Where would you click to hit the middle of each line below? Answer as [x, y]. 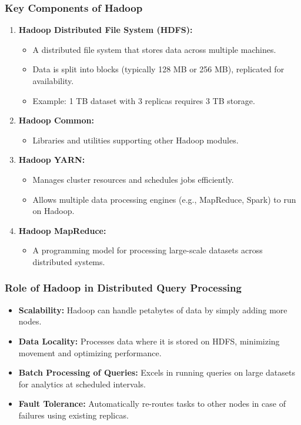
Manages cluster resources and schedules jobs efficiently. [133, 179]
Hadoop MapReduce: [62, 230]
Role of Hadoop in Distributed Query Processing [123, 288]
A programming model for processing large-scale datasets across [148, 250]
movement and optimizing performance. [90, 352]
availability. [53, 81]
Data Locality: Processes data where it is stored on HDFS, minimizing [149, 341]
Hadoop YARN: [52, 160]
